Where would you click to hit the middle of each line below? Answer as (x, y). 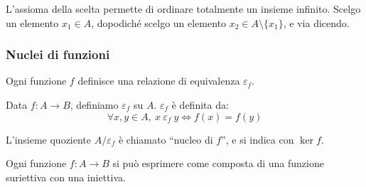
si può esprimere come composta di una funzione (218, 163)
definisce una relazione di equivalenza (159, 81)
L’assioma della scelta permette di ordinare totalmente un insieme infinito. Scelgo (183, 9)
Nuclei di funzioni (58, 54)
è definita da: (200, 105)
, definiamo (94, 105)
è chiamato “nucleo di (166, 139)
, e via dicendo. (316, 22)
